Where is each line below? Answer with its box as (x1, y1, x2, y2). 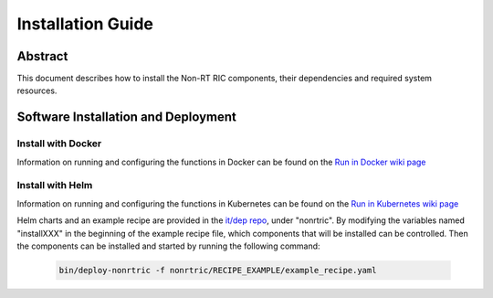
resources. (16, 85, 58, 96)
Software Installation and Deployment (16, 110, 237, 125)
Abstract (16, 48, 68, 64)
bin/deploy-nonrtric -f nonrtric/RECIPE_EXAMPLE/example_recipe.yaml (58, 265, 377, 275)
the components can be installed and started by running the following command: (16, 240, 320, 251)
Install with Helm (16, 179, 93, 192)
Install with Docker (16, 137, 102, 150)
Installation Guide (16, 14, 154, 34)
